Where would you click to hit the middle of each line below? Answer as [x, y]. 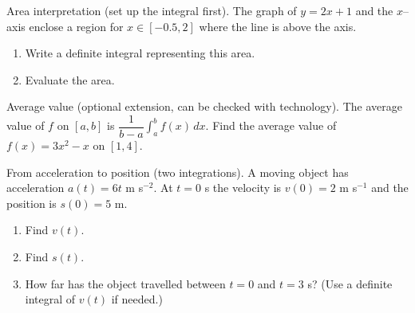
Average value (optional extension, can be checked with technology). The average [204, 106]
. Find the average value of [271, 125]
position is [32, 203]
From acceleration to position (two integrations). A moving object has [178, 172]
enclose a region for [76, 26]
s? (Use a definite [350, 283]
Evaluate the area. [70, 79]
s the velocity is [243, 188]
